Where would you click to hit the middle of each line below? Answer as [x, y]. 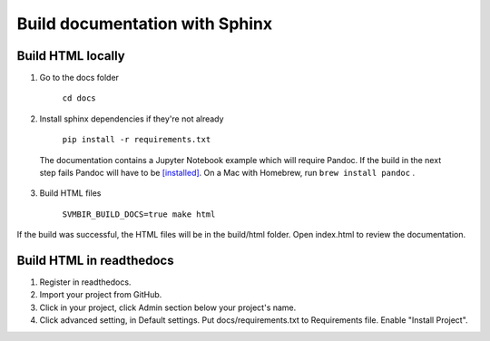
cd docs [79, 98]
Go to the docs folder [79, 78]
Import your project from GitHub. [101, 295]
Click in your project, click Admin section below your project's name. [168, 307]
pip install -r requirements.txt [137, 140]
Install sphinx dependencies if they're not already [132, 119]
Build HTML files [70, 193]
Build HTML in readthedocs [95, 260]
